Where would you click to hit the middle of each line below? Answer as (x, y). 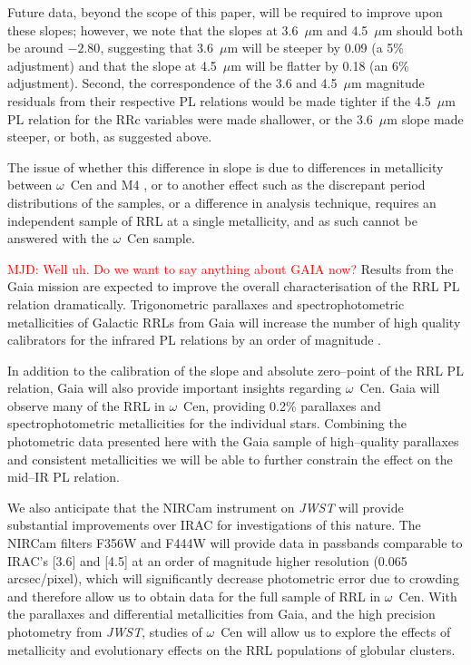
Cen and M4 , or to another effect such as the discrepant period (248, 185)
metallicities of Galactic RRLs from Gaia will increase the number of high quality (234, 322)
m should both (422, 29)
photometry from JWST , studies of (105, 631)
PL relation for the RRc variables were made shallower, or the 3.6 (190, 118)
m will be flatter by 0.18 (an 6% (320, 65)
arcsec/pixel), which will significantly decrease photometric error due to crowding (233, 578)
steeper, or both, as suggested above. (110, 137)
